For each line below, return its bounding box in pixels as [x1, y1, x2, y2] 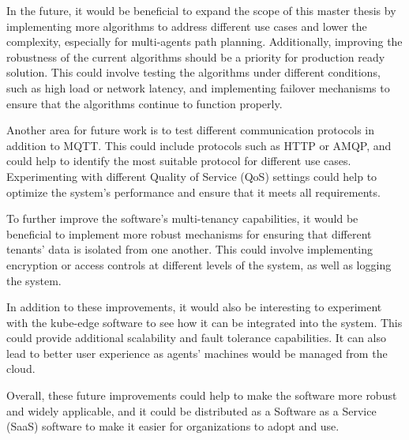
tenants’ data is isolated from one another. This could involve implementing [6, 241, 373, 258]
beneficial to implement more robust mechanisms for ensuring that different [6, 225, 372, 242]
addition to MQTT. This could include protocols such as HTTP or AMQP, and [6, 137, 392, 153]
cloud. [6, 360, 36, 377]
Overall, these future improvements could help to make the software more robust [6, 387, 397, 404]
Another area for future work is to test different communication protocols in [6, 122, 375, 138]
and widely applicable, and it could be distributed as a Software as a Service [6, 402, 377, 419]
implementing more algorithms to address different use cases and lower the [6, 17, 367, 34]
